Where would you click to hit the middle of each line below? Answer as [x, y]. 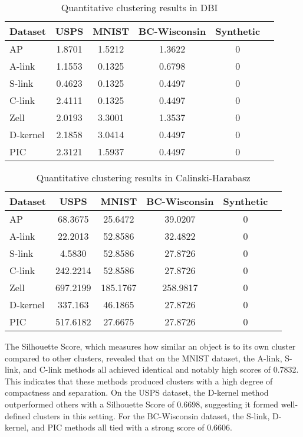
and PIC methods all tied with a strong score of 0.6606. [132, 427]
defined [18, 415]
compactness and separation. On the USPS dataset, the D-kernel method [137, 392]
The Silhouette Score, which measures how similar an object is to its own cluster [150, 346]
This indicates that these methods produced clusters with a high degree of [139, 381]
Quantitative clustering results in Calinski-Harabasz [143, 177]
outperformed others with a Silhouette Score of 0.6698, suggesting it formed [142, 404]
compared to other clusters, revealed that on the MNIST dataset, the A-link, [144, 358]
